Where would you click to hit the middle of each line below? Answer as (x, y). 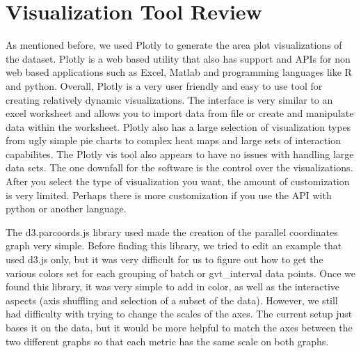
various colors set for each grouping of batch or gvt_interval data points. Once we (180, 273)
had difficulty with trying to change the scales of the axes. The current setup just (179, 314)
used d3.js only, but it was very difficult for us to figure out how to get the (165, 259)
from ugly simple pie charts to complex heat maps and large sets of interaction (173, 140)
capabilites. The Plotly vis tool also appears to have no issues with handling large (180, 154)
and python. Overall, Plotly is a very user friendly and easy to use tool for (164, 85)
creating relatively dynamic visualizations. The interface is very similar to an (169, 99)
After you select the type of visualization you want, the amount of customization (178, 181)
